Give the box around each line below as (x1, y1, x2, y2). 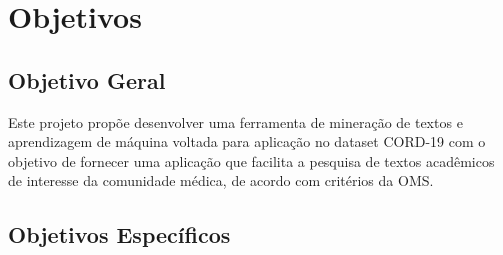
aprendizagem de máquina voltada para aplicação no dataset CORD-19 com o (8, 131, 486, 152)
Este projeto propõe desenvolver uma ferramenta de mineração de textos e (8, 111, 463, 132)
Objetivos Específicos (8, 219, 231, 250)
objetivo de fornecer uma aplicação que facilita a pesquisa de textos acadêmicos (8, 150, 495, 171)
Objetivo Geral (8, 64, 166, 95)
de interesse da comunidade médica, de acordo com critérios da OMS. (8, 170, 434, 191)
